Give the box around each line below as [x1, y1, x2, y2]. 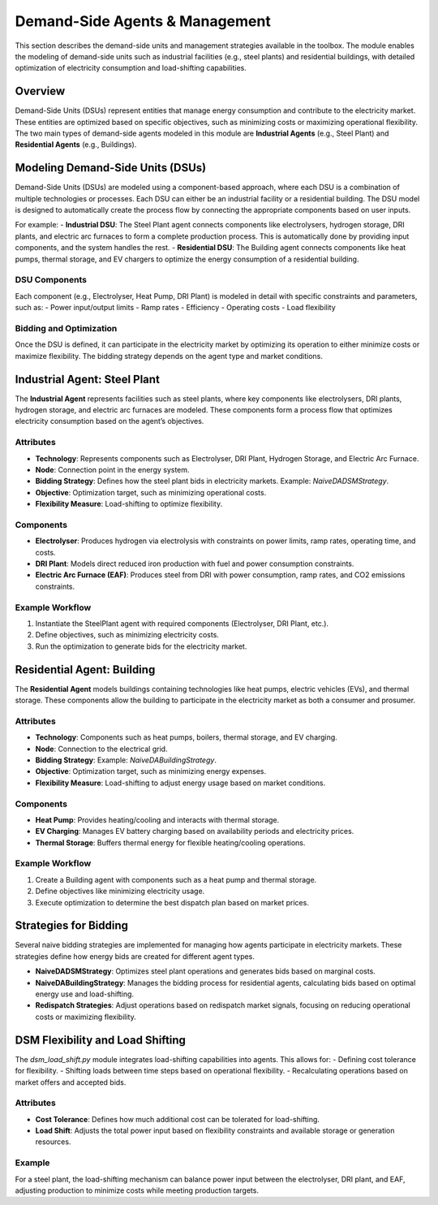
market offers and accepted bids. [15, 1077, 127, 1087]
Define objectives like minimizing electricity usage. [35, 886, 205, 896]
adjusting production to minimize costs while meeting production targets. [15, 1186, 260, 1195]
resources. [35, 1137, 71, 1147]
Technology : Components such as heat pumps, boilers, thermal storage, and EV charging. [35, 732, 338, 742]
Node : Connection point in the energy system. [35, 464, 190, 474]
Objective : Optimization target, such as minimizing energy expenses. [35, 767, 267, 776]
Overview [15, 84, 66, 98]
